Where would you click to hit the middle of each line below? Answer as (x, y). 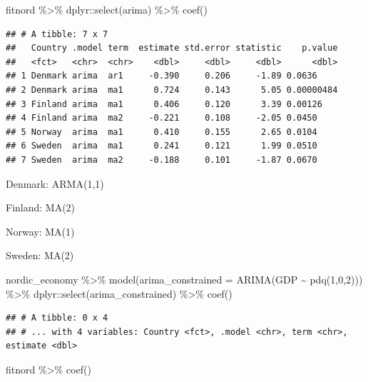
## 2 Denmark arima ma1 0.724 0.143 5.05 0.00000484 (172, 90)
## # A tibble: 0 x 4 (57, 318)
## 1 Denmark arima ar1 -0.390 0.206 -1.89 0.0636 (162, 76)
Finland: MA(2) (41, 207)
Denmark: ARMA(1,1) (55, 183)
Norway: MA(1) (40, 231)
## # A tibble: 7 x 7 (57, 34)
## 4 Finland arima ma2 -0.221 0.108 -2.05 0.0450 (162, 118)
